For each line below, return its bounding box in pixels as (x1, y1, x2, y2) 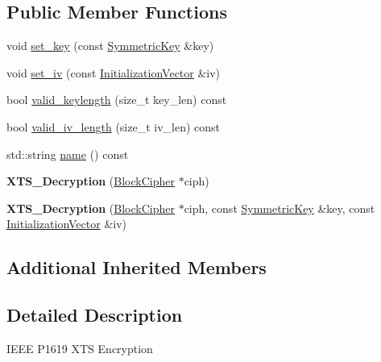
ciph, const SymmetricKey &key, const (184, 199, 375, 216)
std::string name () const (6, 145, 129, 162)
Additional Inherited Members (6, 255, 267, 280)
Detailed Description (6, 302, 183, 327)
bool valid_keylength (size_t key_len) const (6, 91, 227, 108)
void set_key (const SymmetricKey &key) (6, 37, 214, 54)
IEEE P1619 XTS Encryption (6, 339, 153, 356)
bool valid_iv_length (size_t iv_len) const (6, 118, 221, 135)
